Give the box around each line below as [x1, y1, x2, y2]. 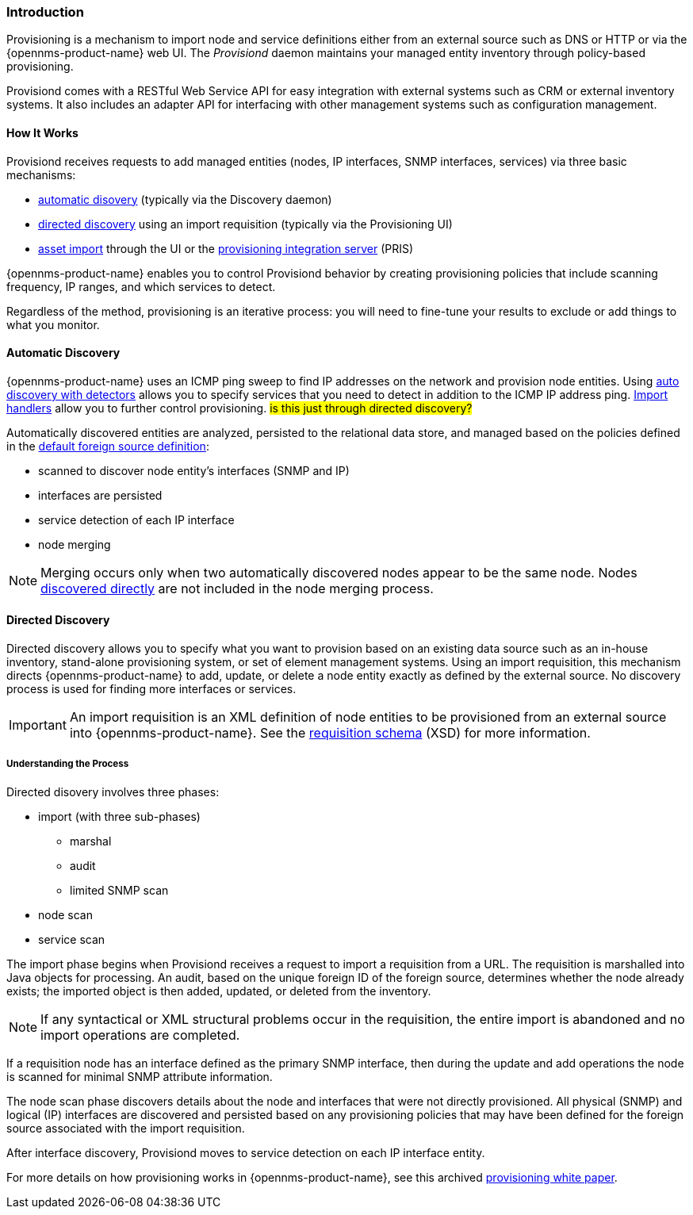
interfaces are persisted [38, 488, 163, 502]
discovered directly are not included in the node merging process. [40, 580, 434, 596]
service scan [38, 932, 105, 946]
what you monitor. [6, 317, 100, 332]
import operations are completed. [40, 1026, 240, 1043]
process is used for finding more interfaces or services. [6, 682, 297, 696]
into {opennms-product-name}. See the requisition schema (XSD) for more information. [69, 725, 591, 742]
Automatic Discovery [6, 346, 121, 360]
